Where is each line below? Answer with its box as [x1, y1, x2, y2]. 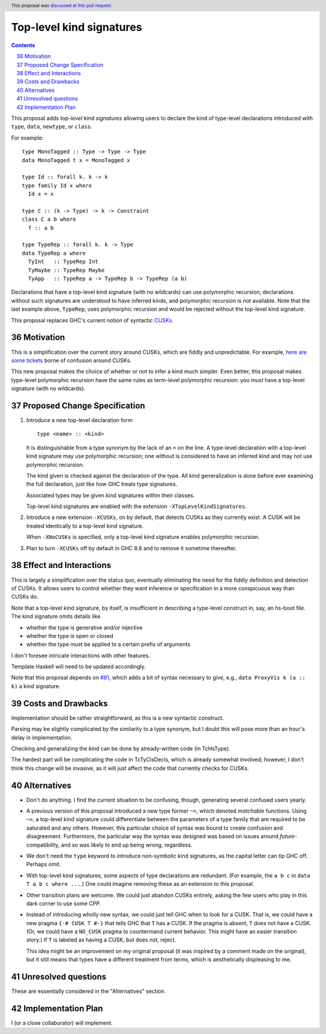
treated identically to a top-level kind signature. [26, 522, 144, 529]
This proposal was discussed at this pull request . [11, 2, 113, 8]
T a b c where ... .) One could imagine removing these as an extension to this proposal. [26, 880, 255, 888]
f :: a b [28, 224, 54, 231]
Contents [11, 41, 36, 48]
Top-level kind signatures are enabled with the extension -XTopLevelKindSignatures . [26, 502, 247, 510]
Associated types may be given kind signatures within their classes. [26, 492, 195, 499]
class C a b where [22, 216, 77, 223]
